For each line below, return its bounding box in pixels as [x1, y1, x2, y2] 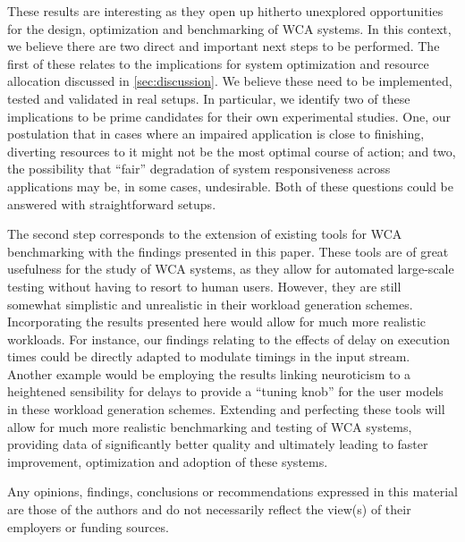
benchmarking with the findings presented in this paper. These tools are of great [7, 241, 449, 260]
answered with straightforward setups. [7, 194, 216, 213]
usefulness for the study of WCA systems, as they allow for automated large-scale [7, 259, 454, 278]
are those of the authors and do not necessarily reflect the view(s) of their [7, 500, 411, 519]
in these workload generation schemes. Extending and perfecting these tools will [7, 400, 445, 419]
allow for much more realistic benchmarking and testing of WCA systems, [7, 417, 412, 436]
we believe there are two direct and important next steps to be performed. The [7, 37, 440, 55]
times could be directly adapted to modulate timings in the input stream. [7, 347, 410, 366]
